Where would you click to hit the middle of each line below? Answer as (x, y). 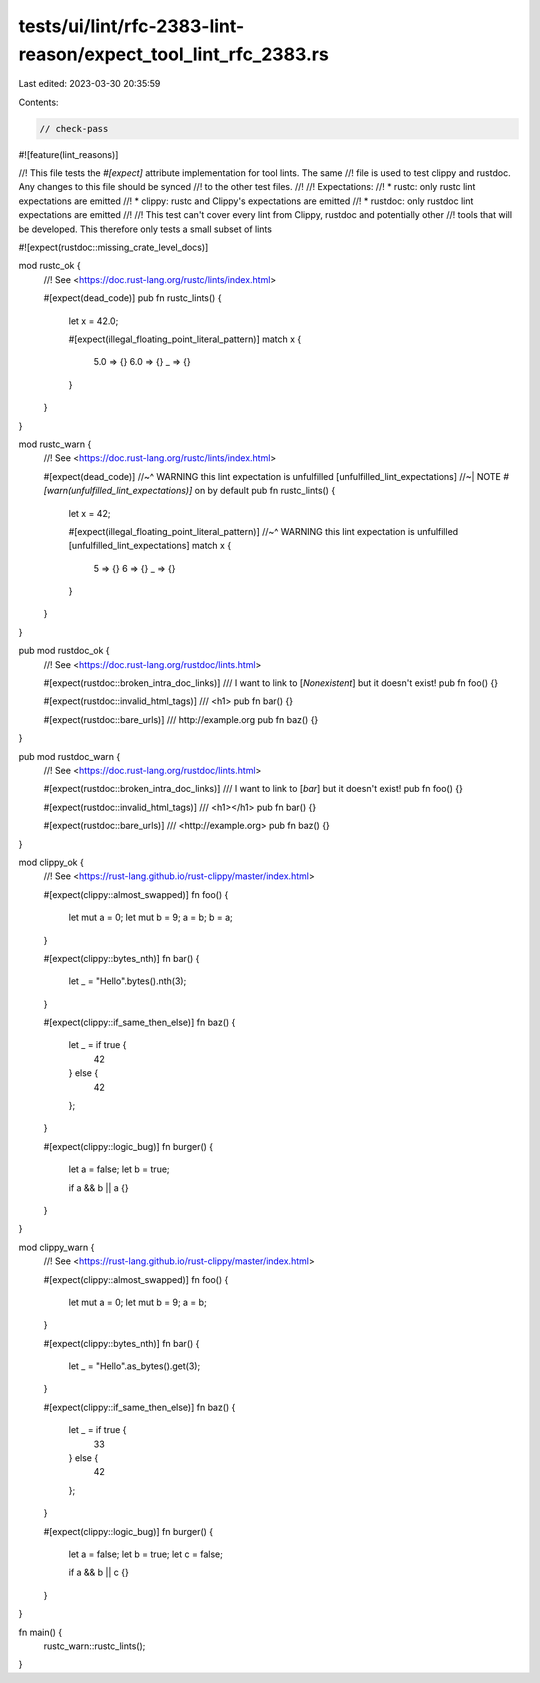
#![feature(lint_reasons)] (68, 154)
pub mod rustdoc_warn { (69, 756)
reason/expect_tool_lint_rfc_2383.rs (173, 54)
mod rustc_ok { (49, 266)
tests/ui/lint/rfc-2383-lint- (131, 26)
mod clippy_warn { (56, 1247)
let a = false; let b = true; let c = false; (146, 1554)
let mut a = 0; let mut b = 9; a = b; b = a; (151, 917)
